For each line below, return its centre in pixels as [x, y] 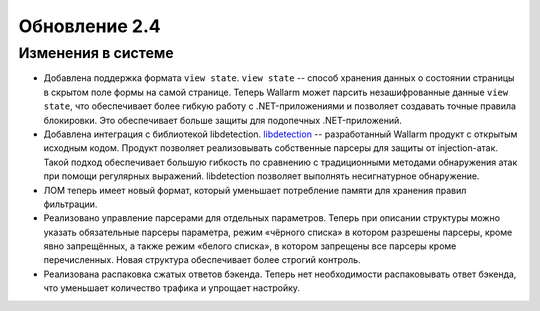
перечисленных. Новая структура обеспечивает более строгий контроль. [202, 260]
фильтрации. [70, 204]
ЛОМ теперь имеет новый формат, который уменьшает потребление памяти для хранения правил [255, 190]
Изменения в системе [96, 53]
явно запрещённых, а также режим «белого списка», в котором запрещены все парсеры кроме [250, 246]
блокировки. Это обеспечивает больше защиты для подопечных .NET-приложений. [222, 120]
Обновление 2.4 [89, 26]
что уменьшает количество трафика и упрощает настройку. [171, 288]
